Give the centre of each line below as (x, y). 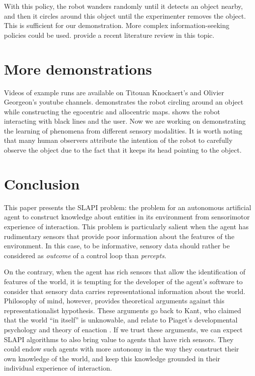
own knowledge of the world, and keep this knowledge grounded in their (112, 358)
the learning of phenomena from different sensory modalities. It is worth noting (123, 130)
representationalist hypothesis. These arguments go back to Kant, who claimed (123, 310)
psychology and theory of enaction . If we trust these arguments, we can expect (123, 329)
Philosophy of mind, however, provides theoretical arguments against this (114, 301)
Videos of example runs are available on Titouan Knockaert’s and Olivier (114, 92)
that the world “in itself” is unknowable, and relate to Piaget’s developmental (121, 320)
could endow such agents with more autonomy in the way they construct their (122, 349)
